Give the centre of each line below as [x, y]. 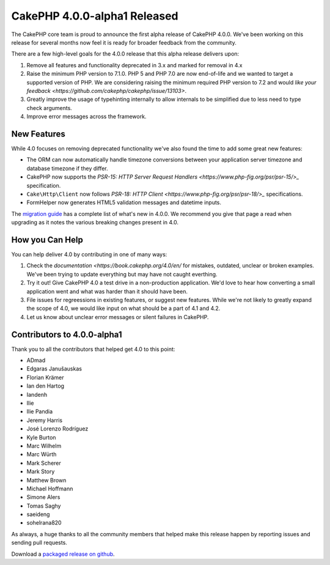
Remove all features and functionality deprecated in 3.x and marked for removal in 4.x [134, 65]
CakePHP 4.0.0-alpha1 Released [95, 16]
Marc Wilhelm [44, 446]
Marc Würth [42, 454]
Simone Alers [43, 497]
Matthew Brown [46, 480]
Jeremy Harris [45, 420]
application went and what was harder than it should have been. [107, 291]
